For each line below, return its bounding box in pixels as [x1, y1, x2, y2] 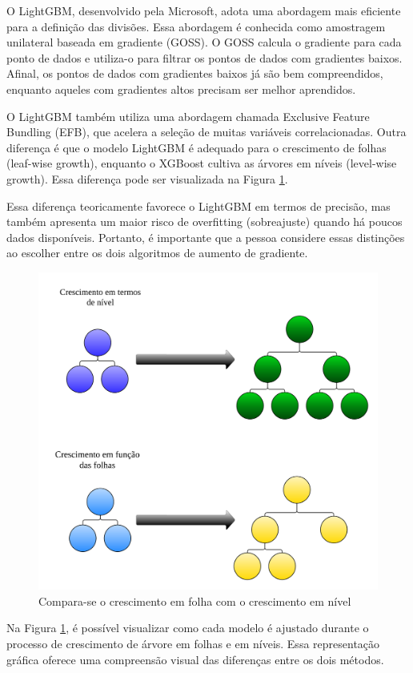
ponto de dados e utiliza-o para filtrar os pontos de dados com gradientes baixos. [6, 49, 403, 66]
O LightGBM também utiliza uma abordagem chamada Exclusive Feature [6, 107, 370, 124]
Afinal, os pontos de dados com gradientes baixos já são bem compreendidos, [6, 65, 383, 82]
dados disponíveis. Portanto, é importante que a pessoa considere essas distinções [6, 228, 405, 245]
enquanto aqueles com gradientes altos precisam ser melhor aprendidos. [6, 80, 356, 97]
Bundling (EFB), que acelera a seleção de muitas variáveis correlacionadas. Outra [6, 123, 407, 140]
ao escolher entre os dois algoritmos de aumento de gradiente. [6, 244, 308, 261]
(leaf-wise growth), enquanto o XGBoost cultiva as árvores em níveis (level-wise [6, 155, 397, 171]
